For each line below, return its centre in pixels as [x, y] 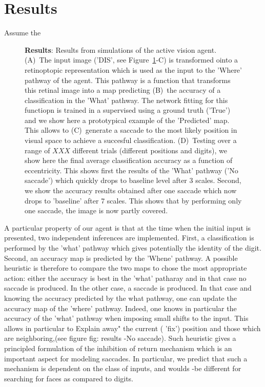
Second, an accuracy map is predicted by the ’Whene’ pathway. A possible [121, 258]
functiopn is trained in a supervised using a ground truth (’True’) [128, 110]
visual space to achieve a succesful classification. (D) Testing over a [131, 140]
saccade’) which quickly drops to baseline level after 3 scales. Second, [133, 180]
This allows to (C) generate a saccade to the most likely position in [131, 130]
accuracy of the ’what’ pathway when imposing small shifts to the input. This [126, 318]
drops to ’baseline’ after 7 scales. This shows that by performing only [133, 200]
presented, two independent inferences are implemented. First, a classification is [129, 238]
